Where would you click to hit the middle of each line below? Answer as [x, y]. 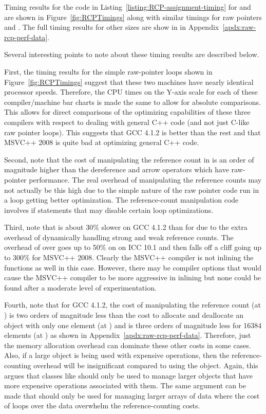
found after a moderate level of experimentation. [80, 287]
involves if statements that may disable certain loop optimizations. [109, 210]
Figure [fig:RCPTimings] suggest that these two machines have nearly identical [129, 82]
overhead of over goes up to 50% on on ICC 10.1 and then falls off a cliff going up [133, 247]
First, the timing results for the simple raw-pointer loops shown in [108, 71]
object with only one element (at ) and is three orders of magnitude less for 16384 [133, 325]
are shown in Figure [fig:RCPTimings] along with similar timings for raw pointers [133, 17]
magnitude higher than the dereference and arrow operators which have [117, 169]
